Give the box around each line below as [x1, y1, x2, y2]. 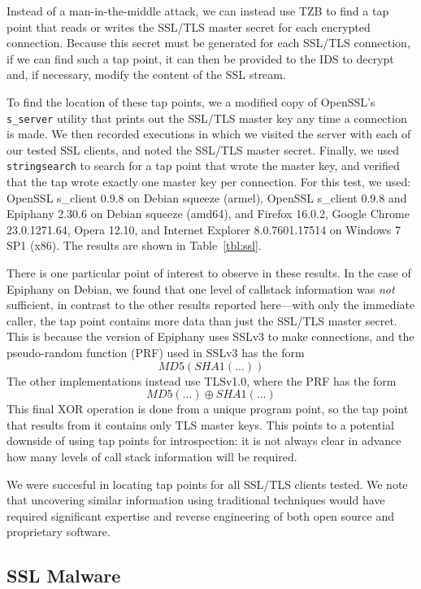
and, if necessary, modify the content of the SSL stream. [7, 66, 286, 83]
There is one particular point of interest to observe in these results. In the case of [7, 264, 411, 281]
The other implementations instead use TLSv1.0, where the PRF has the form [7, 372, 397, 389]
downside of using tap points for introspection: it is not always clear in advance [7, 432, 401, 449]
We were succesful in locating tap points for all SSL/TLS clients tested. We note [7, 475, 408, 492]
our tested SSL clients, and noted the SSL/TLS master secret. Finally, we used [7, 141, 400, 158]
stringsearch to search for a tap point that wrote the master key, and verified [7, 157, 400, 174]
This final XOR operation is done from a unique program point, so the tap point [7, 400, 409, 417]
